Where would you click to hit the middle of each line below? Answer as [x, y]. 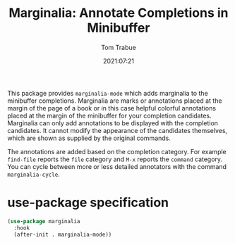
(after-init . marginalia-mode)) [63, 234]
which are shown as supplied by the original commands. [89, 138]
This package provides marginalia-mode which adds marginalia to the [108, 93]
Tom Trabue [119, 47]
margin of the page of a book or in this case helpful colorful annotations [112, 108]
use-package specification [88, 203]
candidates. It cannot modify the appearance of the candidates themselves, [117, 130]
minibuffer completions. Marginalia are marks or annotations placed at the [115, 101]
